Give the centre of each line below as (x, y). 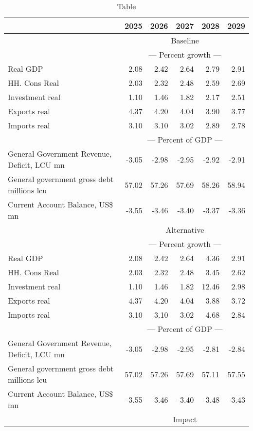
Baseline (185, 40)
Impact (185, 419)
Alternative (185, 230)
